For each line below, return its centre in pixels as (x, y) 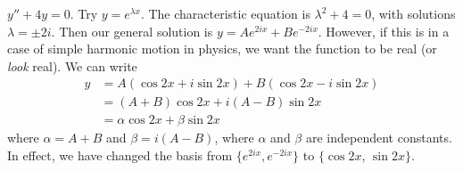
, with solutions (413, 13)
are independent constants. (379, 138)
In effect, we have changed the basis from (120, 155)
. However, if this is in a (384, 31)
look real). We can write (72, 65)
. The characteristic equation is (225, 13)
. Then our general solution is (132, 31)
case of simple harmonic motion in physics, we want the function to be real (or (222, 49)
